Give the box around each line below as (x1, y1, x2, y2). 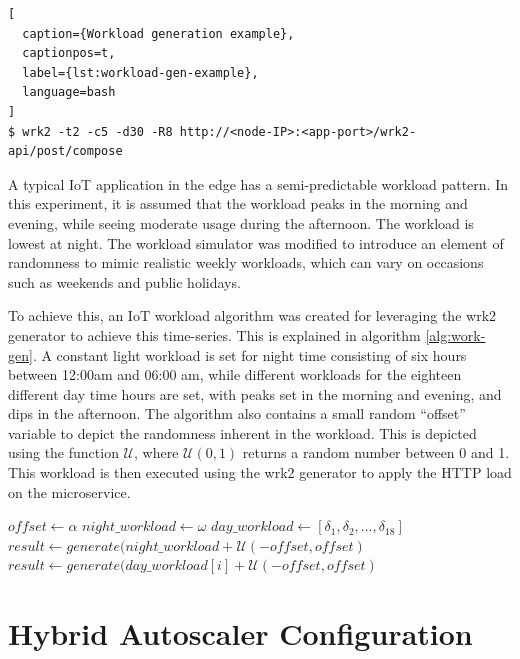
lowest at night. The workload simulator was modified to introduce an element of (8, 232, 504, 253)
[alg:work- (425, 324, 486, 345)
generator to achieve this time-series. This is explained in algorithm (8, 324, 421, 345)
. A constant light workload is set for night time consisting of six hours (32, 344, 467, 365)
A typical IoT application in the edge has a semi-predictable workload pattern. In (8, 173, 508, 194)
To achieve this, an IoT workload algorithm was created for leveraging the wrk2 (8, 305, 497, 326)
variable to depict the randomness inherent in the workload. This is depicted (8, 422, 477, 443)
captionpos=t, (22, 46, 116, 61)
